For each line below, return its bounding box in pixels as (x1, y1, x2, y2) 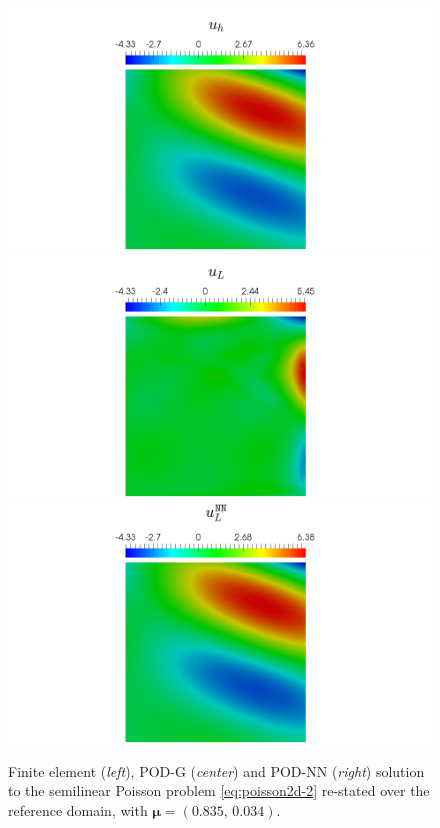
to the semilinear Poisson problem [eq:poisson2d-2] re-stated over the (8, 780, 430, 801)
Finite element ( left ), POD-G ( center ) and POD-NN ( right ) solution (8, 760, 425, 781)
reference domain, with (8, 800, 148, 821)
